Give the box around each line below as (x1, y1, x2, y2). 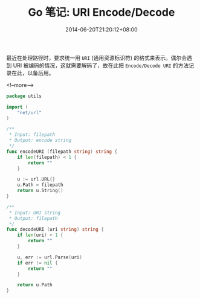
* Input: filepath (8, 132, 56, 138)
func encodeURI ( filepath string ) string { (6, 149, 118, 155)
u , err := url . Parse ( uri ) (17, 254, 83, 260)
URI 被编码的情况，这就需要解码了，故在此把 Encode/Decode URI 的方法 (13, 62, 189, 69)
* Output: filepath (8, 215, 59, 221)
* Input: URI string (8, 210, 61, 216)
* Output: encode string (8, 137, 71, 144)
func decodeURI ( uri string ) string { (6, 227, 104, 233)
